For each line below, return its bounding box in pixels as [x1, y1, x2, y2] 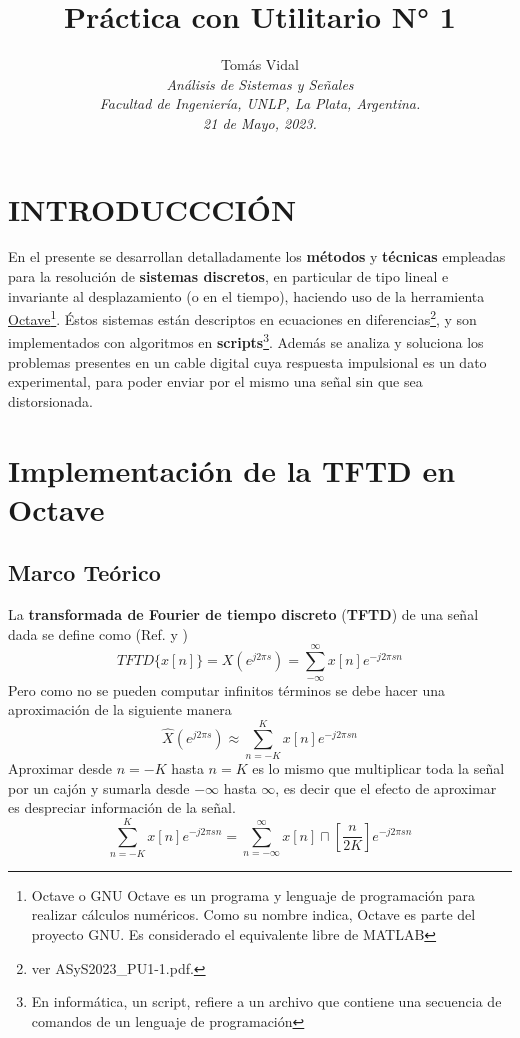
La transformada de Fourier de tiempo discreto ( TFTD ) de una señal [8, 604, 479, 625]
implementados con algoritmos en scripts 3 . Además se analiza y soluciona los [8, 329, 484, 353]
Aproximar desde [8, 757, 112, 778]
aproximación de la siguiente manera [8, 699, 232, 720]
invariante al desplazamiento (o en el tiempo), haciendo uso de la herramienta [8, 285, 485, 306]
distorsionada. [8, 390, 93, 411]
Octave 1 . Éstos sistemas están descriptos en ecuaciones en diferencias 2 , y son [8, 306, 477, 329]
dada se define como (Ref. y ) [8, 623, 188, 644]
